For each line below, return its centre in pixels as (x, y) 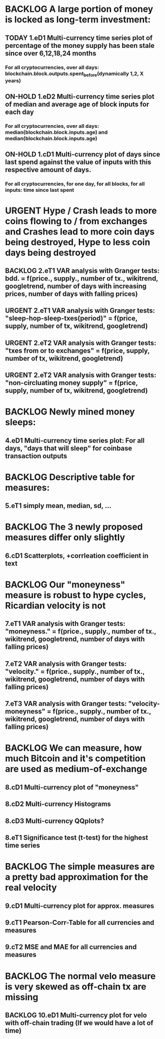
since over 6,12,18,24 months (51, 53)
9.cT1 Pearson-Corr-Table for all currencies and (80, 922)
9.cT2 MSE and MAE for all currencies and (71, 947)
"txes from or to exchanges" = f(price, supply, (77, 351)
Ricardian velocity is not (55, 606)
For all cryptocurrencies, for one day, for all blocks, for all (75, 184)
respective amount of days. (48, 170)
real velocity (31, 888)
